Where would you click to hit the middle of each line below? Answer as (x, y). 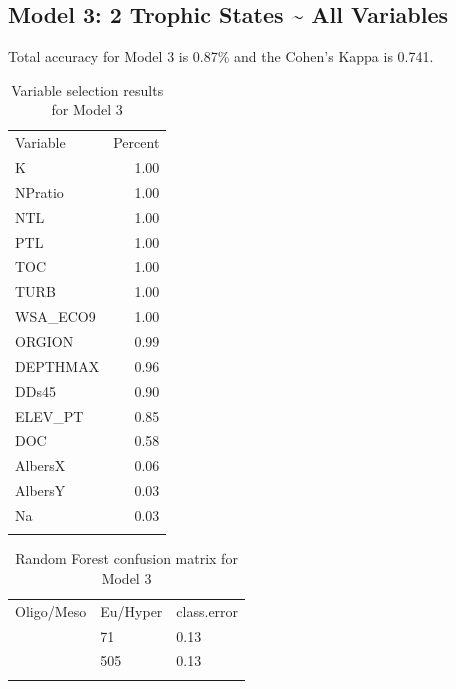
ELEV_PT (49, 415)
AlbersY (40, 490)
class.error (207, 610)
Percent (136, 142)
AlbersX (40, 465)
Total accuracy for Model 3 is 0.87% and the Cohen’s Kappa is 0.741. (221, 56)
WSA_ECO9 (55, 316)
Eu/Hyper (131, 610)
